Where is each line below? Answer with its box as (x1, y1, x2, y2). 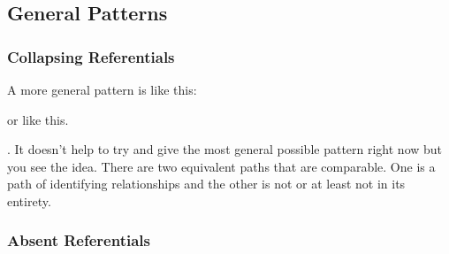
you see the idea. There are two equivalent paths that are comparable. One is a (7, 157, 436, 175)
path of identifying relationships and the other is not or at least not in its (7, 174, 406, 193)
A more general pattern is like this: (7, 81, 197, 98)
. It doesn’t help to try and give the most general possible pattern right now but (7, 140, 443, 158)
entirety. (7, 191, 51, 210)
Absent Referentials (7, 229, 150, 251)
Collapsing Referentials (7, 45, 175, 67)
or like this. (7, 110, 69, 128)
